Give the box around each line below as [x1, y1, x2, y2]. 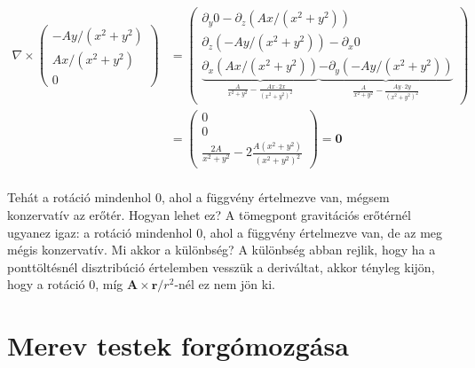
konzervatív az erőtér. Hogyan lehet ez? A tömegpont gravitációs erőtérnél [7, 206, 411, 224]
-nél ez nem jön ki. [174, 275, 275, 294]
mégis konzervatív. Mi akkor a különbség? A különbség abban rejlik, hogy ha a [7, 240, 436, 259]
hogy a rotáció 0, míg [7, 275, 123, 294]
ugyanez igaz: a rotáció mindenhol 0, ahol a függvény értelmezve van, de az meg [7, 223, 443, 241]
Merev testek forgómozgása [7, 327, 349, 364]
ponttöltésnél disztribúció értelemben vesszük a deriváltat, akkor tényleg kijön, [7, 257, 435, 276]
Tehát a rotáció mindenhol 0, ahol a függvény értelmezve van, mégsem [7, 188, 390, 207]
